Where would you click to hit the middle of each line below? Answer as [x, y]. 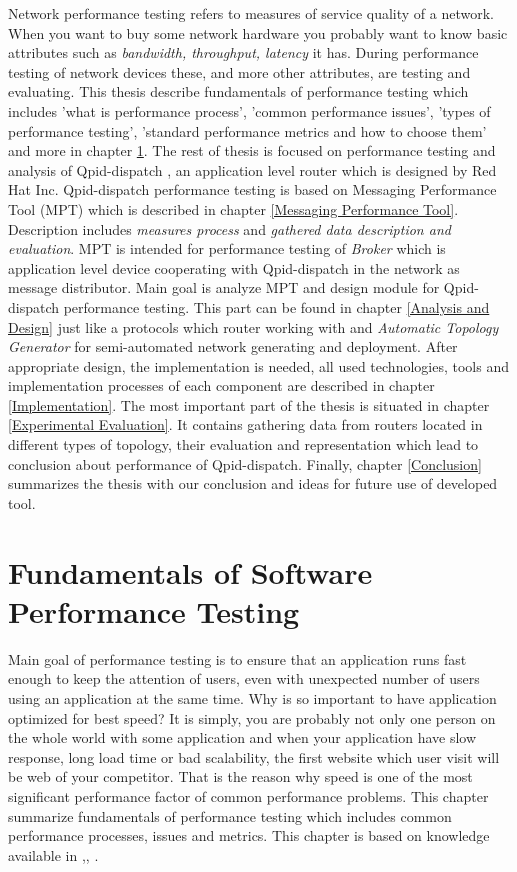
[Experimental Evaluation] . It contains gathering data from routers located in [245, 424]
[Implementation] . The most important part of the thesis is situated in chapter [249, 404]
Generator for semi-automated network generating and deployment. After [233, 346]
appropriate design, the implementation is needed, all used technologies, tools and [258, 365]
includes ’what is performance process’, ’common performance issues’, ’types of [249, 110]
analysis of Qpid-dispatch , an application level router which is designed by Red [252, 169]
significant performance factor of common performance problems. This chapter [248, 795]
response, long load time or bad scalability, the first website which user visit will [254, 756]
